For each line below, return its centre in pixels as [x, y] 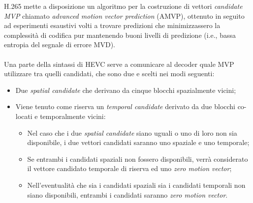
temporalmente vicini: [73, 116]
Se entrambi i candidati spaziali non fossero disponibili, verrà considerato [138, 159]
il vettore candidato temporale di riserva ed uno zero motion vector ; [129, 168]
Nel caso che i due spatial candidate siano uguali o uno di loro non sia [132, 132]
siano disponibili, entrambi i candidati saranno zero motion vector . [127, 194]
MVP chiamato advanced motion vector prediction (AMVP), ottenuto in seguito [124, 15]
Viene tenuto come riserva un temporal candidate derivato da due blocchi [125, 106]
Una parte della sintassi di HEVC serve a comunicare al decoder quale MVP [119, 64]
